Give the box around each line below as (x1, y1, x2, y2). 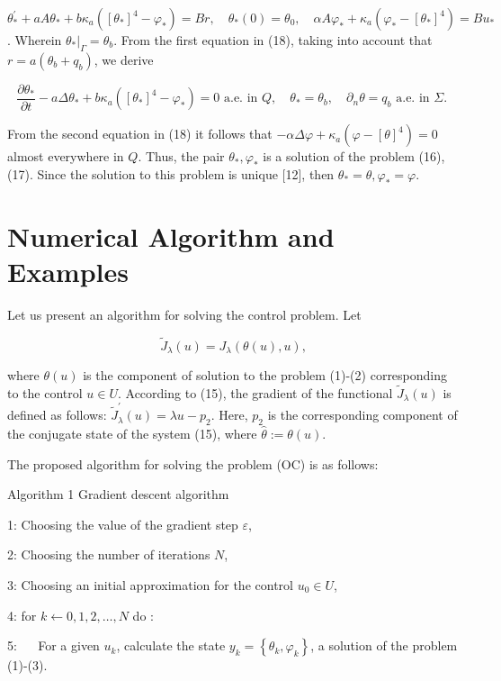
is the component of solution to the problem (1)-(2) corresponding (83, 366, 448, 385)
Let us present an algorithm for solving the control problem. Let (7, 304, 362, 323)
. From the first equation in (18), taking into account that (113, 31, 433, 49)
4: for (7, 605, 37, 624)
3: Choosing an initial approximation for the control (7, 575, 293, 594)
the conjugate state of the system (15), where (7, 423, 257, 442)
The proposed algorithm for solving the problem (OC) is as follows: (7, 454, 379, 473)
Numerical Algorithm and (7, 217, 335, 254)
